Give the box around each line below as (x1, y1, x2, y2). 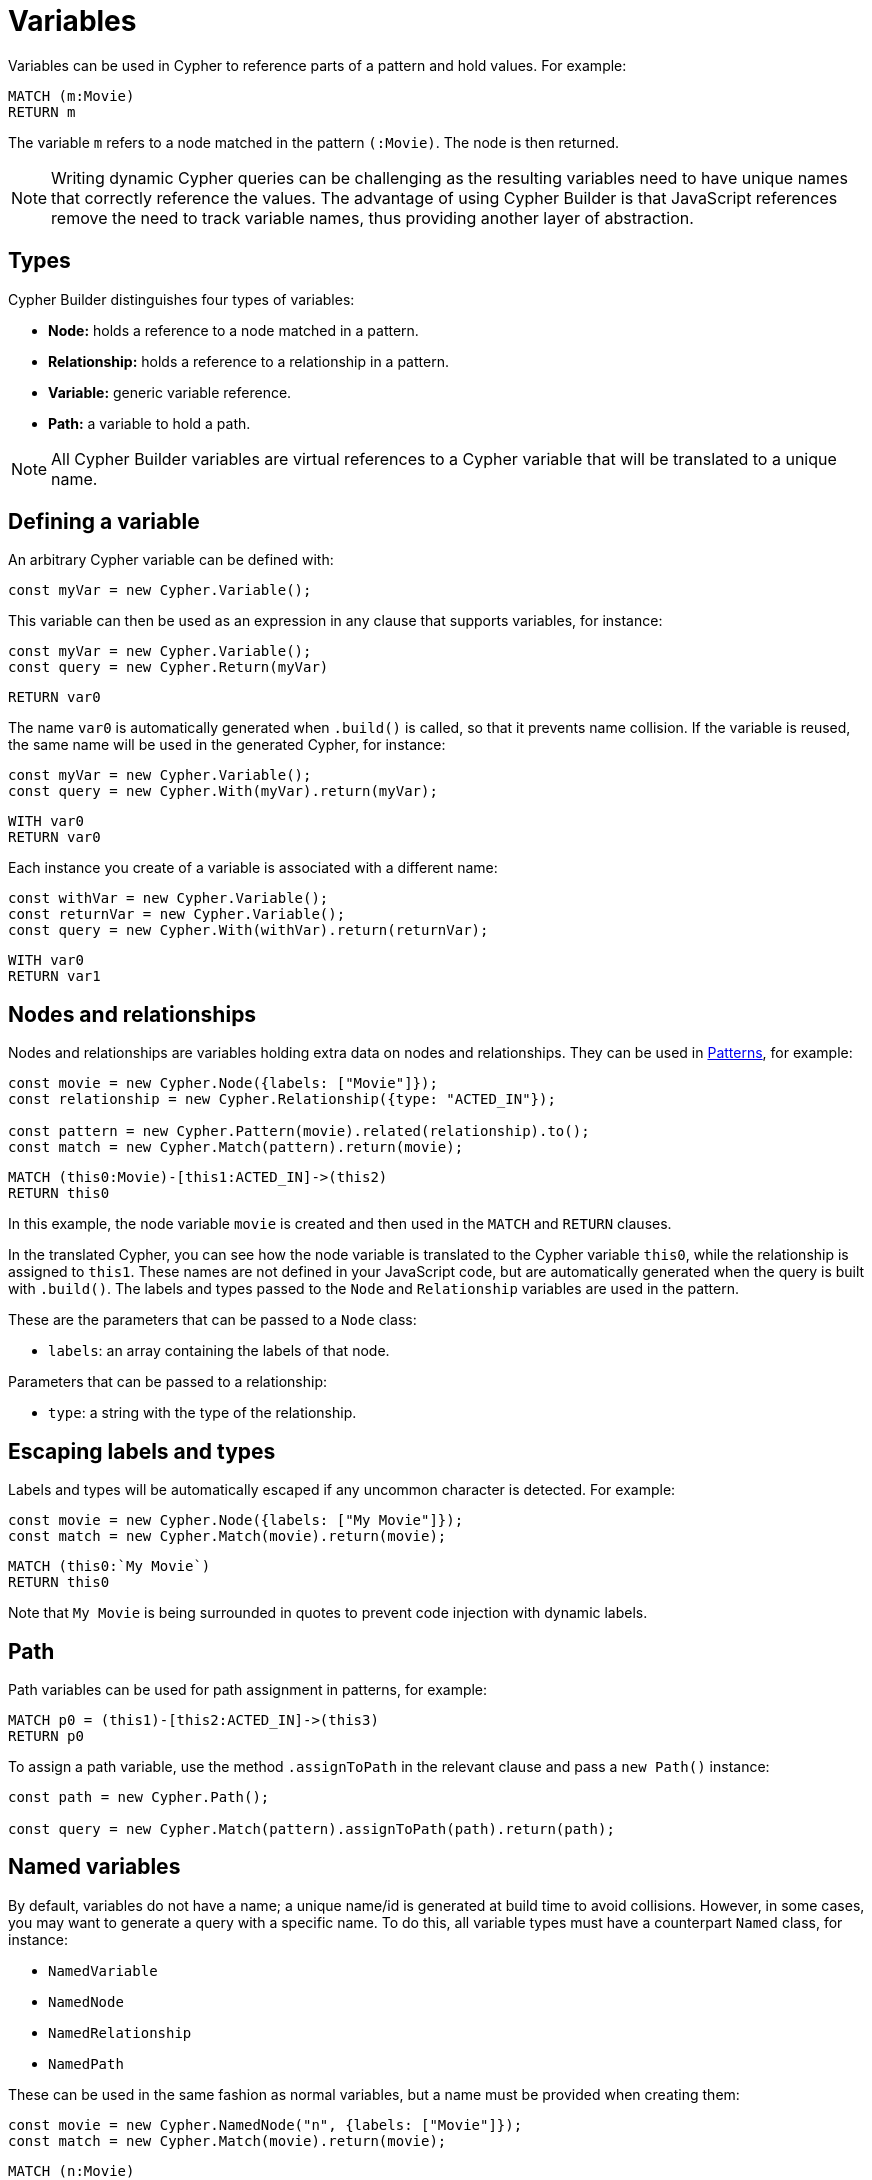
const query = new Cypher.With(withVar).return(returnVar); (8, 922, 489, 939)
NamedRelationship (48, 2024, 192, 2041)
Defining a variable (8, 509, 200, 535)
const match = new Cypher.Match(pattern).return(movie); (8, 1139, 464, 1156)
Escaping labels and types (8, 1438, 276, 1464)
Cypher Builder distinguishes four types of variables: (8, 290, 355, 308)
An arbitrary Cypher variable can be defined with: (8, 551, 334, 569)
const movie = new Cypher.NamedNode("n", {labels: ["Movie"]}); (8, 2116, 523, 2133)
